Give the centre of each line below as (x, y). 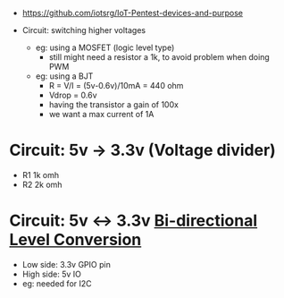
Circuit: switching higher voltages (84, 30)
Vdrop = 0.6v (73, 95)
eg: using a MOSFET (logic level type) (105, 47)
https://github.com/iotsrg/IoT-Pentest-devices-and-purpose (133, 13)
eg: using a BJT (64, 76)
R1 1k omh (41, 175)
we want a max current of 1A (101, 114)
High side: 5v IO (52, 274)
